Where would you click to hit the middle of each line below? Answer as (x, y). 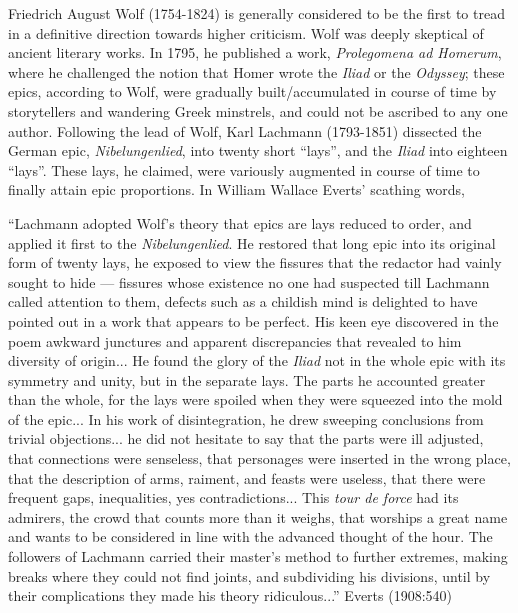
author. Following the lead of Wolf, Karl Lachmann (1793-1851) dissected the (245, 130)
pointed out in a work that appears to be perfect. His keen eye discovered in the (253, 320)
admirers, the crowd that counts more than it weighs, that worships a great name (258, 516)
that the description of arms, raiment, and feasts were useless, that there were (247, 477)
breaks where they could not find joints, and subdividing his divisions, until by (249, 575)
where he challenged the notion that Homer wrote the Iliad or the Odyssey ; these (256, 71)
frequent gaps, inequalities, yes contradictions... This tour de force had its (233, 497)
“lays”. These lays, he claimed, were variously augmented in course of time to (244, 169)
